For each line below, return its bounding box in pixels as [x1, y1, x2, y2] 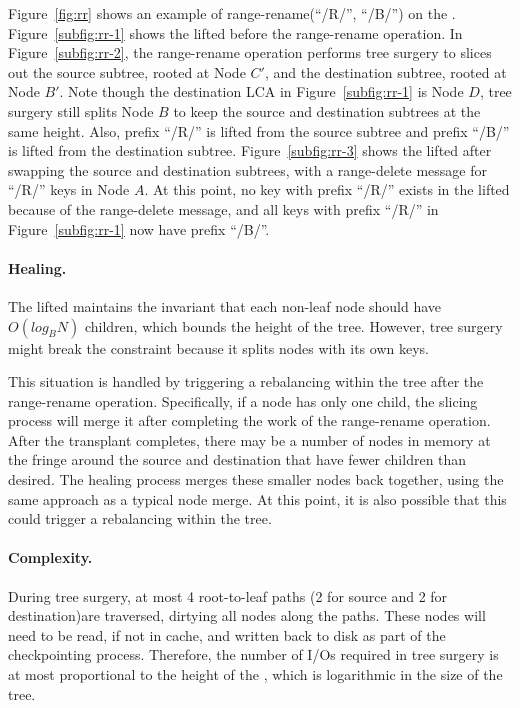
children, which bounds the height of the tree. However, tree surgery [84, 315, 503, 336]
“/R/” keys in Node [8, 179, 130, 200]
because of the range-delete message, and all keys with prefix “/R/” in [8, 198, 439, 219]
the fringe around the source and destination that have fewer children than [8, 449, 467, 470]
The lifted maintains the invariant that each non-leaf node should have [8, 295, 442, 316]
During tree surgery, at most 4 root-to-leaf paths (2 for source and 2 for [8, 585, 448, 606]
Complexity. [8, 547, 93, 568]
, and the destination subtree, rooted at [264, 61, 507, 82]
